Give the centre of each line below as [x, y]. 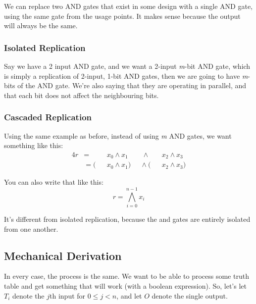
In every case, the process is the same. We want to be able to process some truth [127, 276]
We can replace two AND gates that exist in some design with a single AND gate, [128, 6]
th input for [68, 295]
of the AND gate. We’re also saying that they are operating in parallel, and [132, 85]
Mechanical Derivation [63, 255]
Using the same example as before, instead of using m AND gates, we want [118, 135]
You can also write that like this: [54, 182]
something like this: [34, 145]
